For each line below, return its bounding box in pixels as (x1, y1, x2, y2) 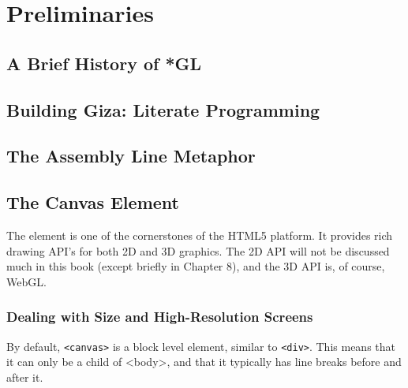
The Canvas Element (6, 190, 179, 215)
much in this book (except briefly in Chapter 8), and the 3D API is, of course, (6, 258, 385, 274)
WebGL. (6, 273, 47, 289)
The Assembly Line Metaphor (6, 144, 256, 168)
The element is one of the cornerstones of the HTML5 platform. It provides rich (6, 226, 393, 243)
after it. (6, 368, 43, 385)
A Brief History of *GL (6, 50, 202, 75)
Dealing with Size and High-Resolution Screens (6, 307, 313, 326)
